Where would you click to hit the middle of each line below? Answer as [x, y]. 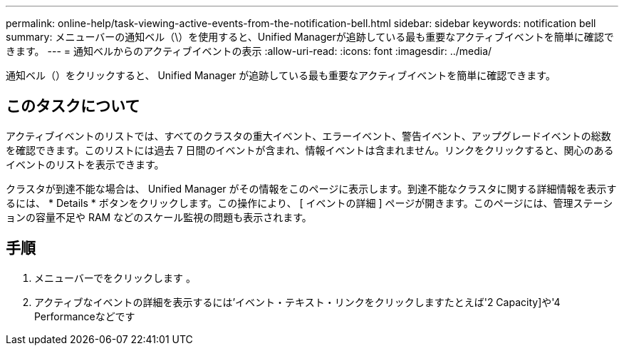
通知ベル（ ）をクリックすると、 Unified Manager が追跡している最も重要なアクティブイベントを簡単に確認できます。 [281, 75]
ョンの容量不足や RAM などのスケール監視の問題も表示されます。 [159, 217]
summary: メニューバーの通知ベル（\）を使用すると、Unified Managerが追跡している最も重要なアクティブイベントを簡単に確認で [310, 37]
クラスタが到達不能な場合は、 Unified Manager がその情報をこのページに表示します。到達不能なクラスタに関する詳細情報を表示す [311, 188]
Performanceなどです [85, 316]
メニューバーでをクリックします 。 [115, 278]
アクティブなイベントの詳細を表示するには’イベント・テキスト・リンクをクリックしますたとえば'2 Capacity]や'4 [297, 302]
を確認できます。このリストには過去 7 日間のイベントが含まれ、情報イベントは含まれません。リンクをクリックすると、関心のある [310, 150]
